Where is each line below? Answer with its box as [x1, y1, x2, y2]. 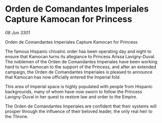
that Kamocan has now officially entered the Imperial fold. [5, 74, 121, 80]
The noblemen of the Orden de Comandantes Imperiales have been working [5, 59, 158, 64]
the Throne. [5, 113, 29, 119]
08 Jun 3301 [5, 30, 30, 35]
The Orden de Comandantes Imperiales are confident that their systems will [5, 103, 157, 109]
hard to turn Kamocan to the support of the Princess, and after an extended [5, 64, 157, 70]
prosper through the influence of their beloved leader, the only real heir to [5, 108, 153, 114]
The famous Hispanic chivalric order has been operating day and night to [5, 48, 152, 54]
